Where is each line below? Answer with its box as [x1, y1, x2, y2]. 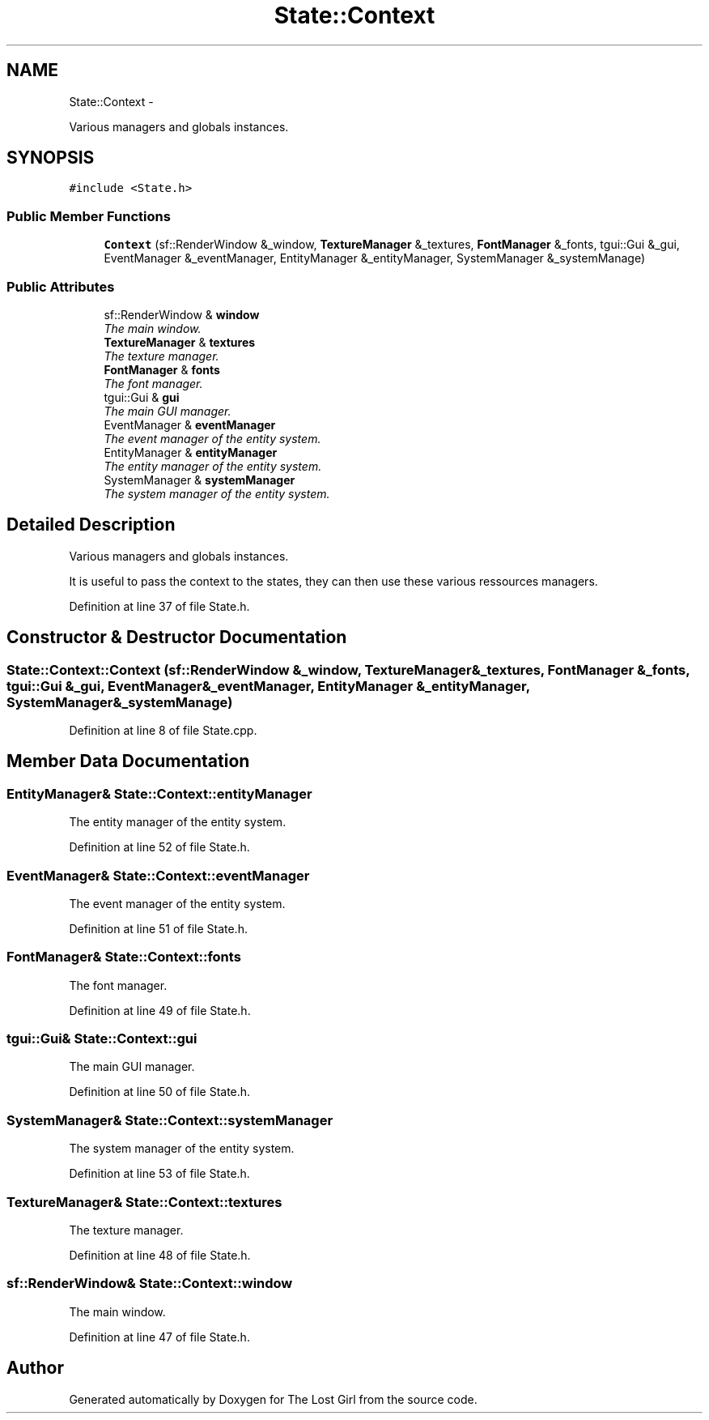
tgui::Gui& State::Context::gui [6, 1030, 197, 1047]
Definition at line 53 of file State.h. [69, 1166, 250, 1181]
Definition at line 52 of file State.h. [69, 840, 250, 855]
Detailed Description [6, 514, 176, 535]
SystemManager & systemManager [104, 472, 295, 487]
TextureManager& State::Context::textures [6, 1193, 282, 1210]
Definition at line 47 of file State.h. [69, 1329, 250, 1344]
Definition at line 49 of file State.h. [69, 1003, 251, 1017]
